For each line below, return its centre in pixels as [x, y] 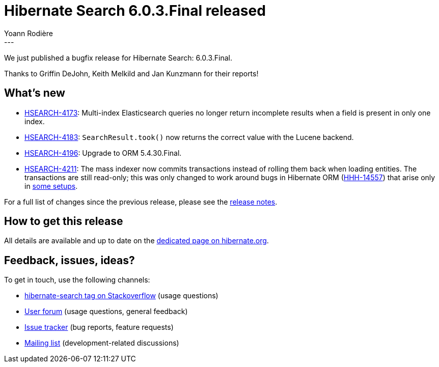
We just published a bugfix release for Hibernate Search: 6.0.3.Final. [118, 58]
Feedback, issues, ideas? [70, 260]
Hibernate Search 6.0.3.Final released [135, 11]
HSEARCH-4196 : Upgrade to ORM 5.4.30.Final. [103, 153]
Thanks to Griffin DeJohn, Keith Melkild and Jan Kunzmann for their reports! [131, 73]
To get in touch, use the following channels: [77, 280]
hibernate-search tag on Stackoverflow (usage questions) [121, 296]
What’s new [35, 93]
